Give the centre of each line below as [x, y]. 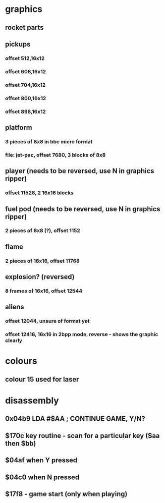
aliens [15, 307]
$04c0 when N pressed [42, 477]
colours [21, 361]
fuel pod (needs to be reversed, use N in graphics [83, 209]
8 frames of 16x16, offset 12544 [44, 291]
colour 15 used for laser [42, 379]
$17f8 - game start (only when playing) [66, 494]
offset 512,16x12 [25, 58]
